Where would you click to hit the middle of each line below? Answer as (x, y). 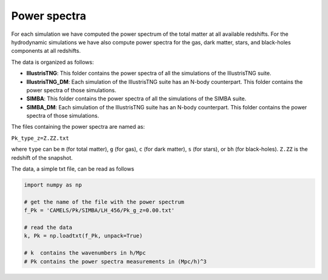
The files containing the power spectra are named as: (78, 127)
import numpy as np (53, 185)
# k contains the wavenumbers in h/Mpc (85, 253)
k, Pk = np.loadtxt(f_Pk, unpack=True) (83, 236)
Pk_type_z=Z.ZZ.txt (40, 138)
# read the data (48, 227)
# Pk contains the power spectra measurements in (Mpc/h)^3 (115, 261)
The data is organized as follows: (53, 62)
